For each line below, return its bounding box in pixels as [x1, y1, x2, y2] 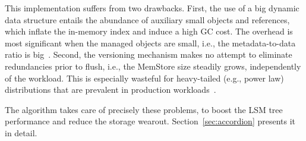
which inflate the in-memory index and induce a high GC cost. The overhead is [5, 25, 293, 37]
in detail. [5, 126, 37, 139]
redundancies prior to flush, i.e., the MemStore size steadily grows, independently [5, 59, 301, 72]
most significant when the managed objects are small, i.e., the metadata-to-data [5, 36, 296, 49]
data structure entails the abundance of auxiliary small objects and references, [5, 13, 290, 26]
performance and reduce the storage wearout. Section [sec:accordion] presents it [5, 115, 296, 127]
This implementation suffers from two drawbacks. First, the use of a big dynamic [5, 2, 299, 14]
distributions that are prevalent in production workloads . [5, 83, 216, 96]
